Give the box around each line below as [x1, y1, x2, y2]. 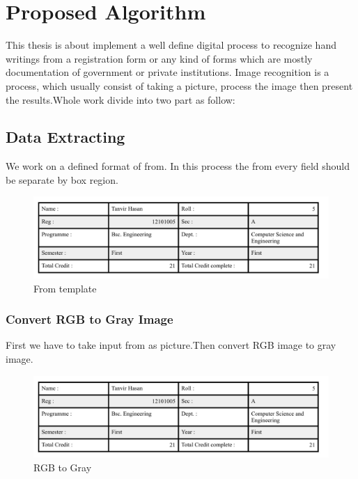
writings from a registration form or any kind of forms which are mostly [6, 51, 313, 65]
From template [33, 281, 97, 295]
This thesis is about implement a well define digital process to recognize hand [6, 38, 336, 52]
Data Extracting [6, 126, 125, 148]
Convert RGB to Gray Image [6, 311, 173, 328]
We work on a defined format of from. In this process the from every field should [6, 159, 350, 173]
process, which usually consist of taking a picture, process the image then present [6, 78, 353, 93]
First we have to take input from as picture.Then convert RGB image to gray [6, 338, 336, 352]
